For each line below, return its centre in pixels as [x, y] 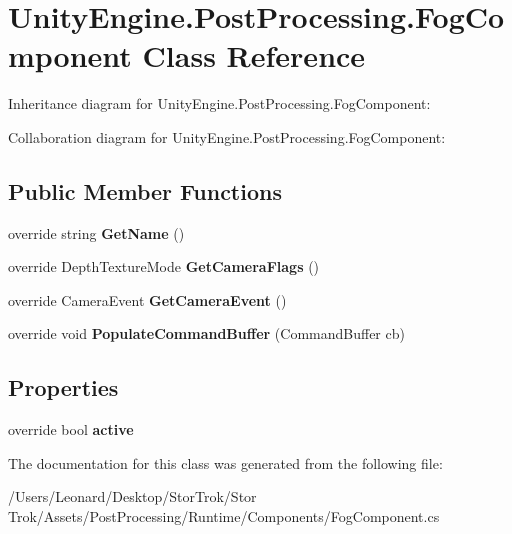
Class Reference [254, 55]
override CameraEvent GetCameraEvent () [147, 299]
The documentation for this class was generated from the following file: [225, 462]
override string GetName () [96, 232]
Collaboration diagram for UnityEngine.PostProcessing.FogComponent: [227, 136]
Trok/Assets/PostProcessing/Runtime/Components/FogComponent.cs [224, 516]
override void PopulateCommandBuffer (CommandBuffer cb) [206, 333]
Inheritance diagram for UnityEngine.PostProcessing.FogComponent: [219, 103]
